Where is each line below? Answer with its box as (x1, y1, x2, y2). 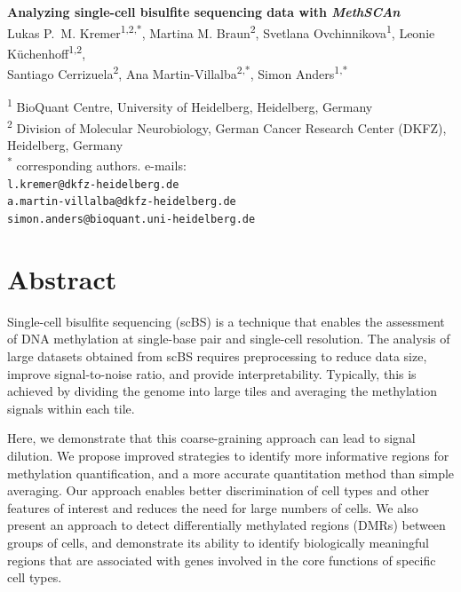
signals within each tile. (7, 399, 135, 417)
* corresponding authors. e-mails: (7, 154, 187, 175)
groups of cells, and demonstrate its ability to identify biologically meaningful (7, 533, 429, 551)
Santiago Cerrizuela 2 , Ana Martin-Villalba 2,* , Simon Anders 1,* (7, 62, 348, 83)
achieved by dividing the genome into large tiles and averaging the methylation (7, 382, 437, 400)
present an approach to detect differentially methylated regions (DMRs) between (7, 516, 446, 534)
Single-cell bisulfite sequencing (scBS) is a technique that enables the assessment (7, 312, 445, 330)
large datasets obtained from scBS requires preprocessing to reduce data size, (7, 346, 427, 365)
